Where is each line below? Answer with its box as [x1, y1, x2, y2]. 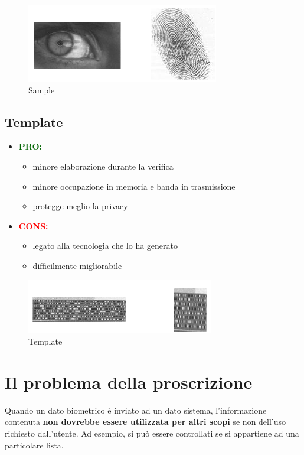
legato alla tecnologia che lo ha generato [32, 239, 178, 252]
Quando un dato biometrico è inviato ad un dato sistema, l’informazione [5, 404, 267, 416]
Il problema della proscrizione [5, 369, 253, 394]
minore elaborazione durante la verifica [32, 160, 174, 172]
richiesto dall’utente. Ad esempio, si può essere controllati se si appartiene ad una [5, 427, 299, 440]
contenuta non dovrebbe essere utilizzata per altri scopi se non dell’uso [5, 415, 286, 428]
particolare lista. [5, 438, 64, 451]
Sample [28, 83, 55, 96]
